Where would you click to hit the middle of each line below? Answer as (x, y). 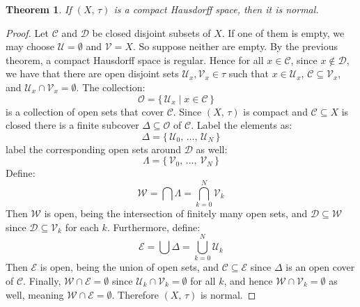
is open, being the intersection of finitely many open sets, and (176, 213)
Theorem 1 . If (39, 9)
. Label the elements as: (242, 125)
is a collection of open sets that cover (85, 111)
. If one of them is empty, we (283, 32)
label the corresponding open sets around (93, 149)
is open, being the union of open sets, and (129, 267)
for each (82, 227)
